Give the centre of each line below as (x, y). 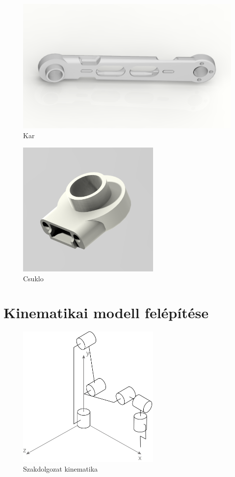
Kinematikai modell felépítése (106, 312)
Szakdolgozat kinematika (61, 469)
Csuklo (33, 278)
